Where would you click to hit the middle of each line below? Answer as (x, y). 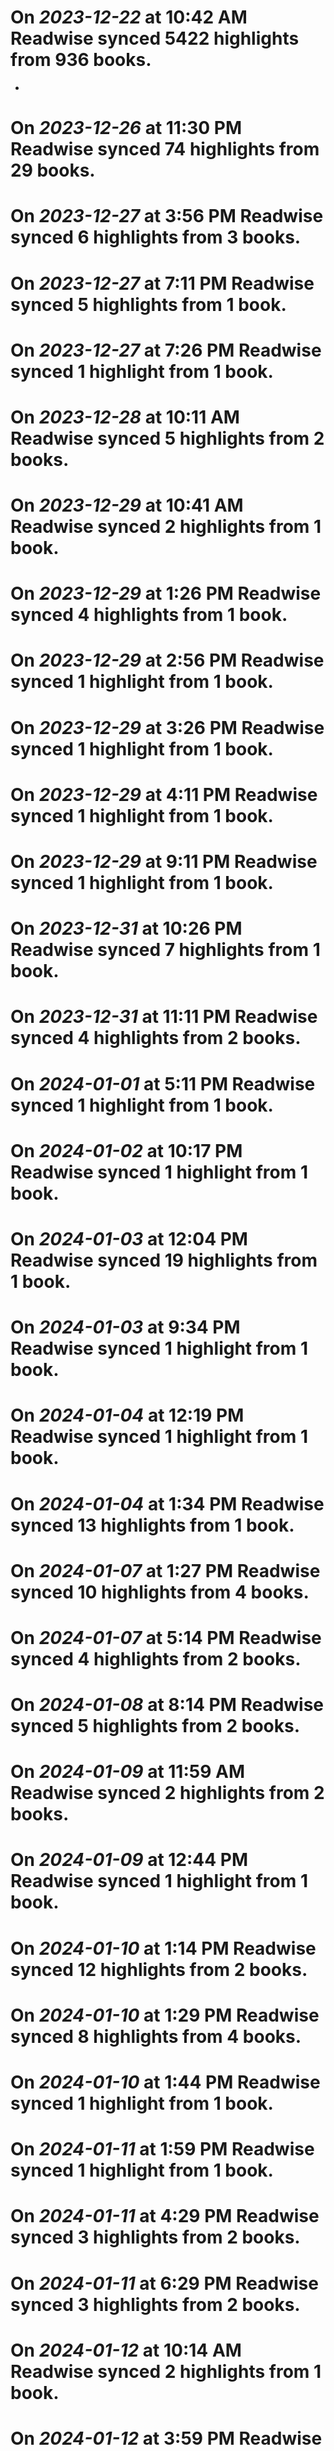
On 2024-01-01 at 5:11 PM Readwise (163, 1083)
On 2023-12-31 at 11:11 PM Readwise (164, 1017)
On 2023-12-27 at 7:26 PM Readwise (166, 350)
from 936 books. (81, 60)
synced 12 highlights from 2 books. (159, 1969)
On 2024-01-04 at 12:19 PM (127, 1415)
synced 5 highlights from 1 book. (148, 304)
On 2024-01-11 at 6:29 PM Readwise (164, 2283)
